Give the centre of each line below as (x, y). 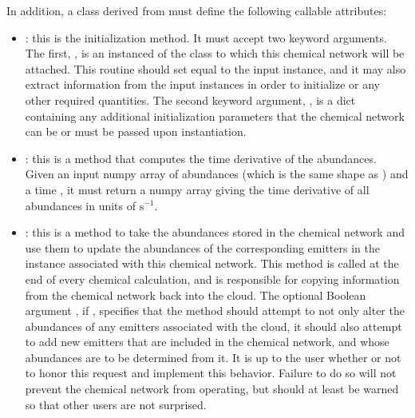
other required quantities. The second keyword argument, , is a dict (190, 100)
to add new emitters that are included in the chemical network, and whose (207, 342)
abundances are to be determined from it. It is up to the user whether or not (213, 357)
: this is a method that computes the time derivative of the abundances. (201, 158)
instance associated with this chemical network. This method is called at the (212, 263)
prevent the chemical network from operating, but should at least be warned (212, 389)
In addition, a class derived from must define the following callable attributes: (197, 10)
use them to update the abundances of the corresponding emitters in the (202, 247)
